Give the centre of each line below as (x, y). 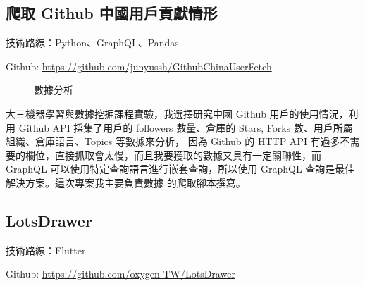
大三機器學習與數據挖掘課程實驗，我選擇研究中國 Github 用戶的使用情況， (177, 113)
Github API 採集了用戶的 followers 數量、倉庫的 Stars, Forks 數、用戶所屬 (186, 127)
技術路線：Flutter (46, 250)
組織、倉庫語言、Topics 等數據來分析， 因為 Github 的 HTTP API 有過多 (173, 141)
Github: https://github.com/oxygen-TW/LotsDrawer (120, 274)
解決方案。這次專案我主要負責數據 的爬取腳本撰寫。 (126, 182)
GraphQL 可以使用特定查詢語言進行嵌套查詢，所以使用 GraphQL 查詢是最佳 (180, 169)
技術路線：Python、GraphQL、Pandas (92, 43)
